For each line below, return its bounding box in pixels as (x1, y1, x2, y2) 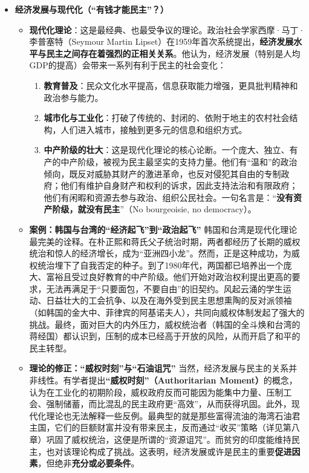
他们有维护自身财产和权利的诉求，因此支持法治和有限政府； (60, 179, 298, 192)
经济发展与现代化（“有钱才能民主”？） (15, 3, 169, 15)
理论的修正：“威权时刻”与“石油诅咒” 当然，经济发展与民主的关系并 (29, 362, 298, 374)
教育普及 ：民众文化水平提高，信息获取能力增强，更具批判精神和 (44, 79, 298, 91)
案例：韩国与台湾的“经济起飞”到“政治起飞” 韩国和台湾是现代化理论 (29, 223, 298, 235)
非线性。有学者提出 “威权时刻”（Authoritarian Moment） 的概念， (29, 374, 298, 387)
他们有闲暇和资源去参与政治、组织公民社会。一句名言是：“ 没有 (44, 191, 293, 203)
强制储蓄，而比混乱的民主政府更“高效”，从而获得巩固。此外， (46, 397, 291, 410)
